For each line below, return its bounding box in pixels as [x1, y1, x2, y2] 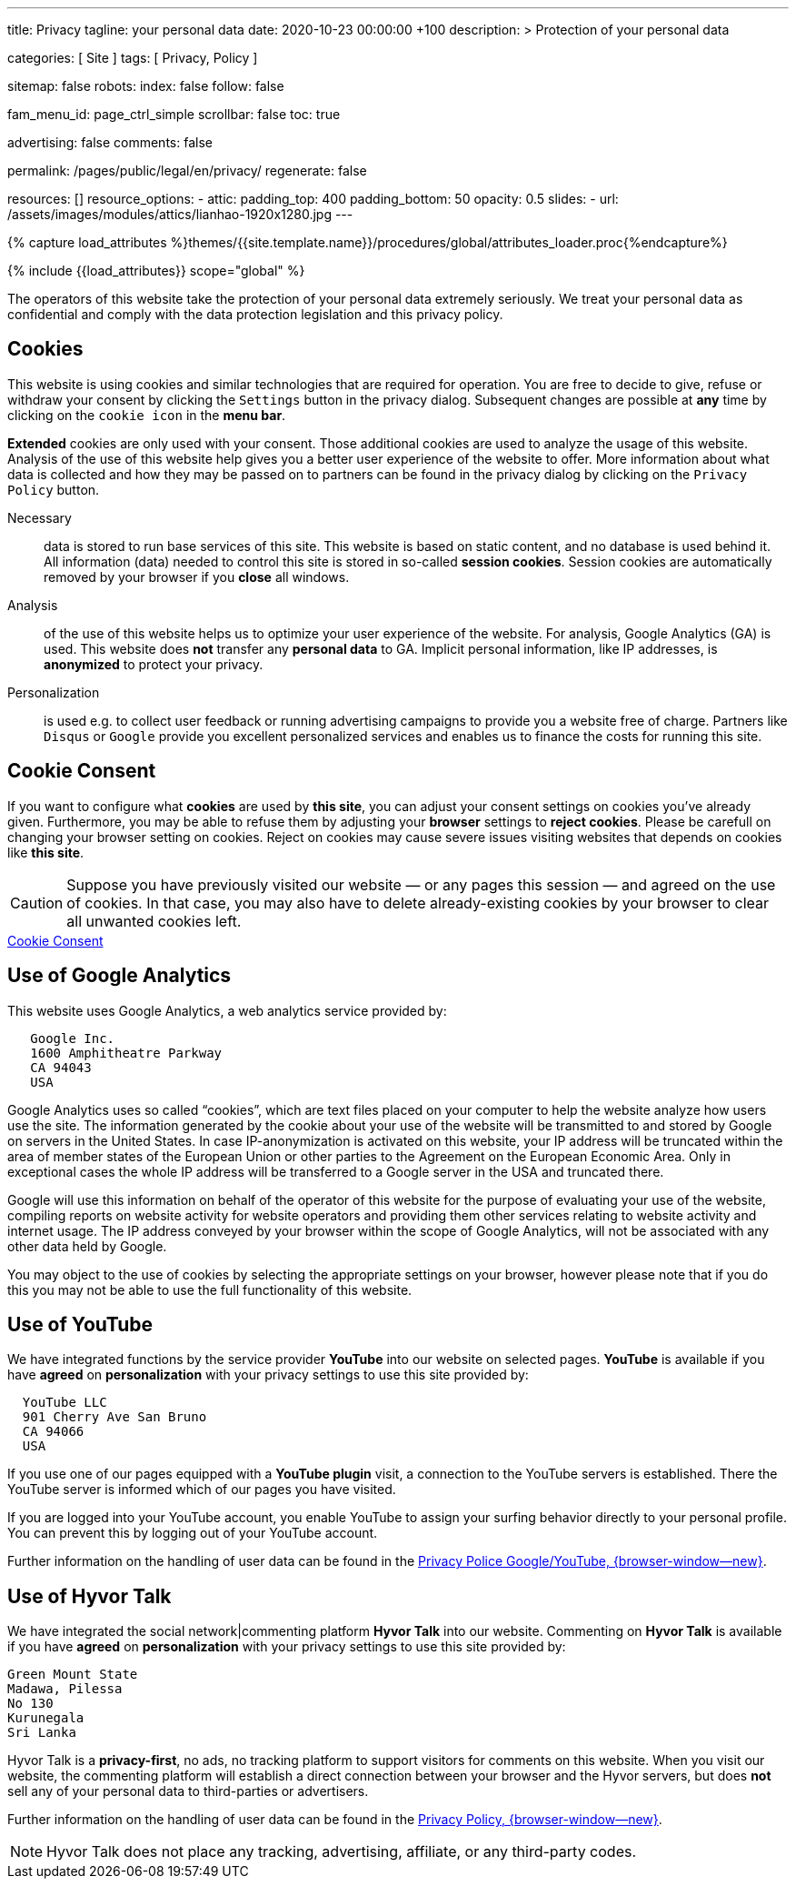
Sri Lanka [7, 1725, 76, 1741]
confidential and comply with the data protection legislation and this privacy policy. [7, 306, 503, 322]
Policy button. [7, 481, 100, 497]
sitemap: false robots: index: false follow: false [7, 78, 284, 94]
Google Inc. [30, 1030, 115, 1046]
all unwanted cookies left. [66, 911, 242, 930]
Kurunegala [7, 1710, 85, 1726]
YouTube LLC [22, 1395, 107, 1410]
